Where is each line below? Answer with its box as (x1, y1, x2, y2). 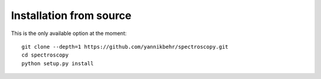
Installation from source (11, 9, 132, 22)
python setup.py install (21, 60, 94, 67)
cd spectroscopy (21, 52, 69, 59)
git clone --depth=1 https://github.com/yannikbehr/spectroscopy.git (21, 43, 229, 50)
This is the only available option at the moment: (11, 30, 127, 37)
